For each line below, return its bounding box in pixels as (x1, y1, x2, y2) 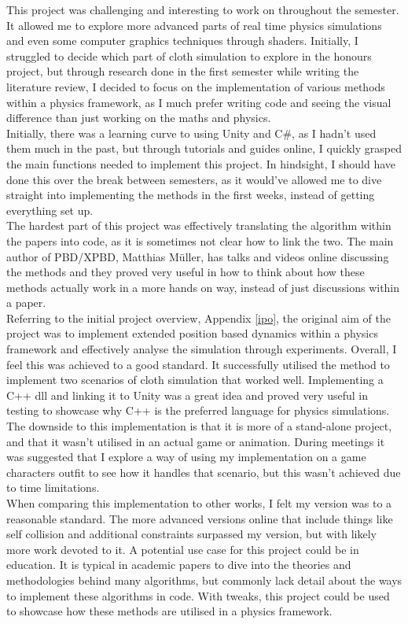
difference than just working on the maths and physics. (6, 109, 271, 126)
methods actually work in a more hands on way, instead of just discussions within (6, 279, 400, 295)
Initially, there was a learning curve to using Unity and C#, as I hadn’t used (6, 124, 377, 141)
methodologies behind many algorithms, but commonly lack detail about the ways (6, 571, 402, 588)
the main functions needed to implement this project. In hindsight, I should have (6, 155, 396, 172)
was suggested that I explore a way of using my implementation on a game (6, 449, 366, 465)
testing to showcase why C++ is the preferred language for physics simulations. (6, 402, 390, 419)
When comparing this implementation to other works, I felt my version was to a (6, 495, 392, 511)
